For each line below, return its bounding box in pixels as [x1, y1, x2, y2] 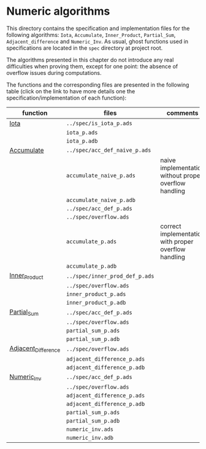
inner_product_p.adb [66, 299, 126, 306]
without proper [160, 171, 203, 179]
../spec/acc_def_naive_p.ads [66, 146, 151, 154]
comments [166, 109, 199, 117]
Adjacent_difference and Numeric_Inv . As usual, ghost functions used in [6, 37, 189, 45]
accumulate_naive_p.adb [66, 197, 136, 203]
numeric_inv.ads [66, 426, 114, 432]
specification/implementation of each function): [6, 94, 127, 101]
